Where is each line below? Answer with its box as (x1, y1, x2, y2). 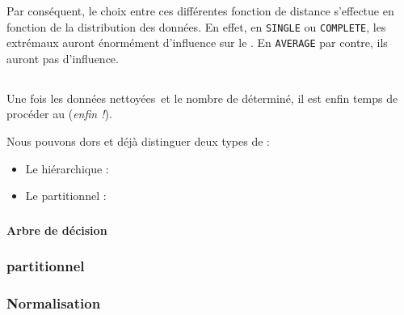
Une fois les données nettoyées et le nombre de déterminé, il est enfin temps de (6, 89, 398, 106)
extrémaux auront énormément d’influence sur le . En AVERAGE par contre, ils (6, 34, 388, 51)
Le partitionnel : (25, 187, 107, 204)
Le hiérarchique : (25, 160, 109, 177)
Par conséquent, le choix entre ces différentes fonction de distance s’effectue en (6, 2, 394, 19)
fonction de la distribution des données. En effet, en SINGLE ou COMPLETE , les (6, 18, 386, 35)
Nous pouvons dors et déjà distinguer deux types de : (6, 133, 270, 150)
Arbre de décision (6, 221, 107, 238)
